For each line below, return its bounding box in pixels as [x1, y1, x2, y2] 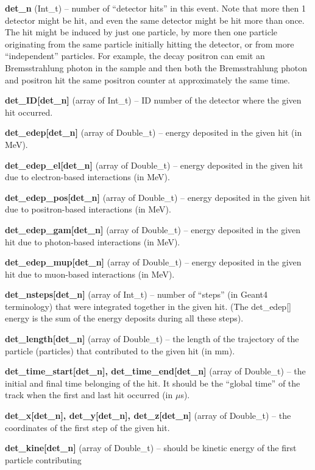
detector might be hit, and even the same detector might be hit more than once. [5, 13, 305, 26]
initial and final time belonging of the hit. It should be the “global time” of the [5, 376, 300, 389]
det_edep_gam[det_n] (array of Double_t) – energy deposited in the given [5, 223, 301, 236]
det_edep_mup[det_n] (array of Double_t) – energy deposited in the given [5, 256, 302, 268]
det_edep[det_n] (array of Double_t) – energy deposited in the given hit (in [5, 126, 302, 139]
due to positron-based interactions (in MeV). [5, 203, 171, 216]
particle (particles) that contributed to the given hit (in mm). [5, 344, 235, 357]
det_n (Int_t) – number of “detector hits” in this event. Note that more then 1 [5, 2, 306, 14]
